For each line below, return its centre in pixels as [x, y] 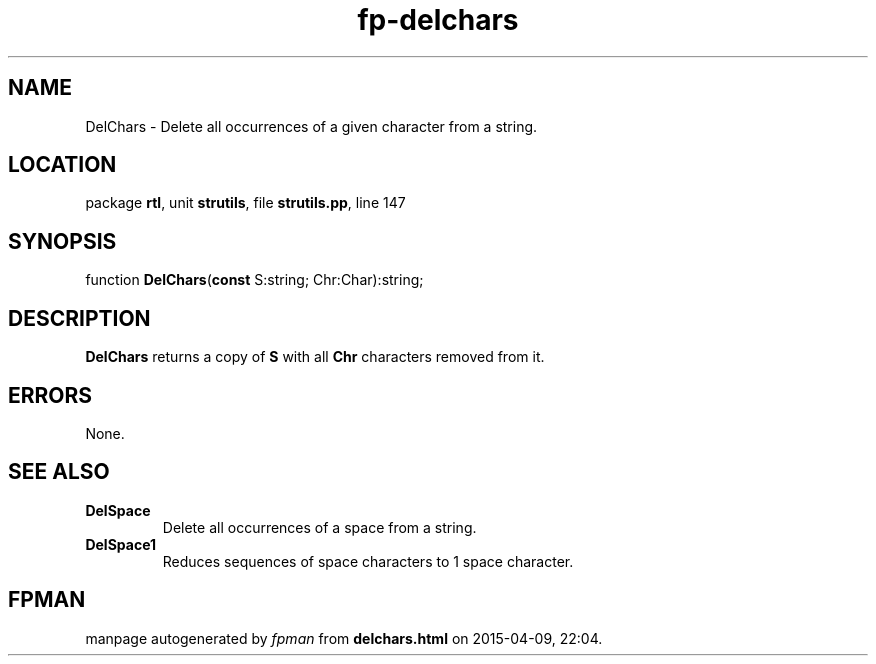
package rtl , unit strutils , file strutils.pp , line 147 [245, 203]
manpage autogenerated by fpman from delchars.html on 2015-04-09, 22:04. [344, 638]
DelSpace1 [121, 544]
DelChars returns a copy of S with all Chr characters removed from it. [315, 357]
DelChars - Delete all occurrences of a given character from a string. [311, 126]
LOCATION [62, 165]
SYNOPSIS [62, 241]
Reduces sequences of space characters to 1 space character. [368, 561]
